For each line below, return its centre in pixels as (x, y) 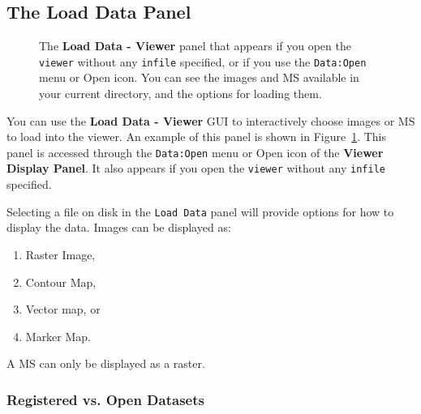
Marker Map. (58, 336)
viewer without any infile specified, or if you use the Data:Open (203, 61)
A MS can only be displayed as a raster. (106, 363)
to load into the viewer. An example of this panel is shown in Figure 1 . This (197, 137)
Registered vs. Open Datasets (105, 399)
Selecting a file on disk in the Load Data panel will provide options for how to (200, 211)
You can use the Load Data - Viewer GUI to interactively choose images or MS (211, 120)
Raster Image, (60, 254)
